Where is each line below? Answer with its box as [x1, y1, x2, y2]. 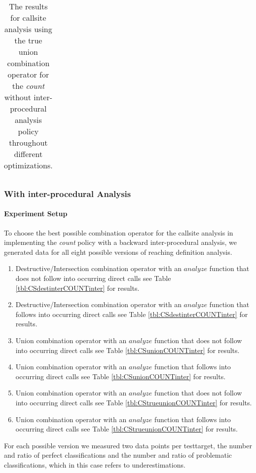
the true [14, 35, 42, 46]
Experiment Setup [4, 208, 68, 219]
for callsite [10, 12, 46, 23]
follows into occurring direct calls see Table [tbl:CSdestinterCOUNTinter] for [15, 309, 248, 319]
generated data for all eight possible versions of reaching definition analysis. [4, 246, 232, 257]
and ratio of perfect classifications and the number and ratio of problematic [4, 450, 232, 460]
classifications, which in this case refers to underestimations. [4, 459, 185, 470]
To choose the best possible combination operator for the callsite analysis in [4, 227, 233, 237]
